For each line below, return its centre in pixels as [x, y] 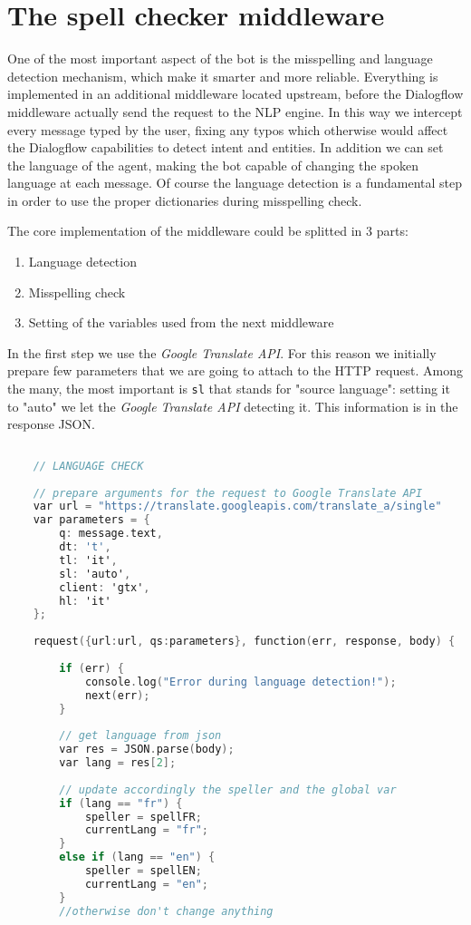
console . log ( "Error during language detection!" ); [240, 682]
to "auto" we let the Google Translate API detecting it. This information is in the [233, 406]
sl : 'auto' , [95, 574]
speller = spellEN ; [143, 871]
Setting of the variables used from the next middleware [181, 322]
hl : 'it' [85, 601]
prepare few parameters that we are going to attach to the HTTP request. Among [235, 370]
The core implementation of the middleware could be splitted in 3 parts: [208, 231]
